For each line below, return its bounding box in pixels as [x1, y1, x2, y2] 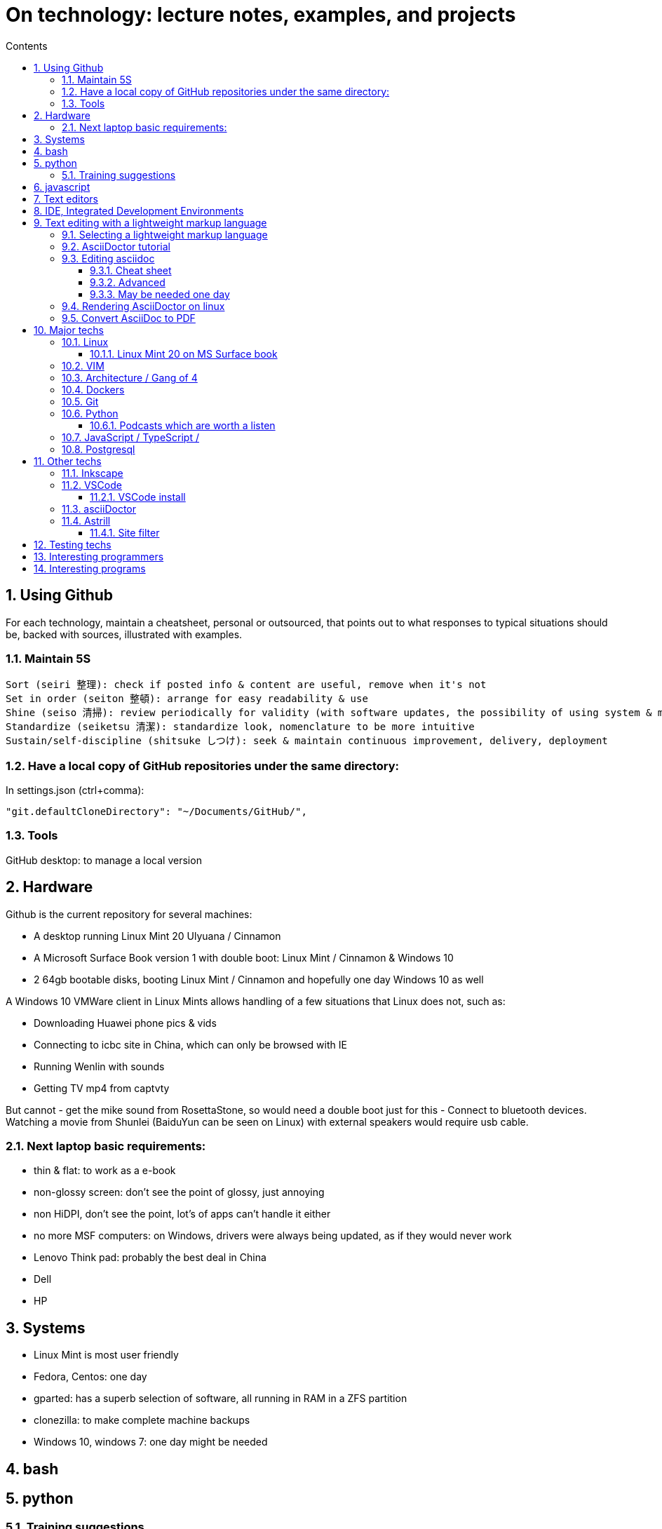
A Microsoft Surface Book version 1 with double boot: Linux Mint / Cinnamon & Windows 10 [34, 951, 454, 964]
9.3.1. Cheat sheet [90, 264, 172, 276]
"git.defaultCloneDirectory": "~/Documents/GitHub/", [6, 806, 307, 818]
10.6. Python [62, 407, 119, 419]
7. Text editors [34, 192, 98, 205]
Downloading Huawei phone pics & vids [34, 1016, 217, 1029]
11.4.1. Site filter [90, 526, 160, 539]
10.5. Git [62, 395, 99, 407]
